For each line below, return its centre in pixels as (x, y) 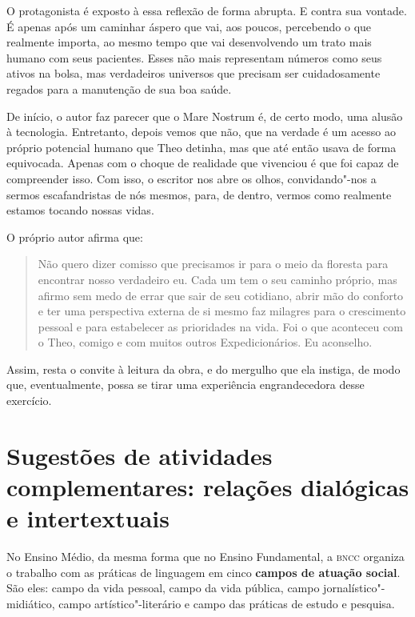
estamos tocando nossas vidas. (80, 210)
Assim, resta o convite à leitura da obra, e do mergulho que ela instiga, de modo (204, 369)
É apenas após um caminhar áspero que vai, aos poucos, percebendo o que (189, 26)
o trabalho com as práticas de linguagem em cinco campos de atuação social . (204, 572)
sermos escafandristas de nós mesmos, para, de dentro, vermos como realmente (199, 194)
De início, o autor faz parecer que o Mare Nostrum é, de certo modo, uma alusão (205, 116)
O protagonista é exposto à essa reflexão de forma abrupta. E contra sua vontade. (207, 10)
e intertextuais (88, 518)
